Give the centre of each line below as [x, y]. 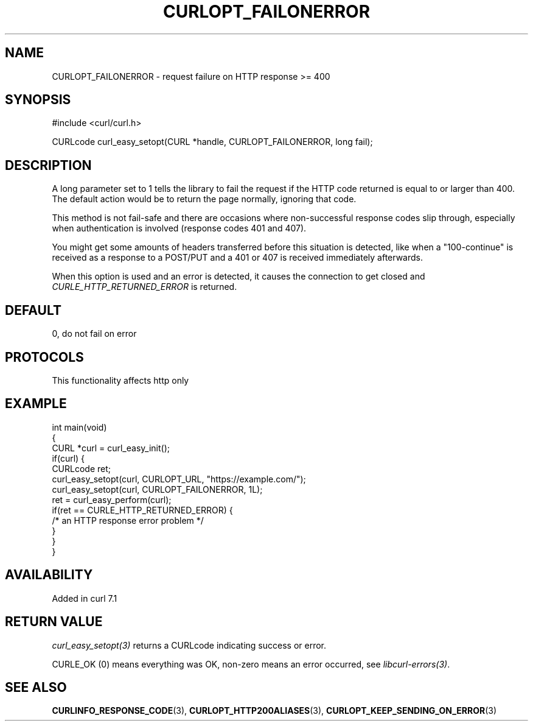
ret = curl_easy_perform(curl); [112, 499]
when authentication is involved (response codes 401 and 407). [179, 228]
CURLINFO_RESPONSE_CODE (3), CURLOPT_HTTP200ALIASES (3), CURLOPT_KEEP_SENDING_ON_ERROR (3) [274, 711]
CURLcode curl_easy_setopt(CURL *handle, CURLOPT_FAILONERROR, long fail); [212, 142]
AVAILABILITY [49, 575]
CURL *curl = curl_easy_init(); [111, 448]
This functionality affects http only [120, 380]
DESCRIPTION [48, 165]
